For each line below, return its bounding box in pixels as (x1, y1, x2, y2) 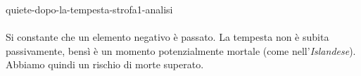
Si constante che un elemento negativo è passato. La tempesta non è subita (6, 30, 329, 44)
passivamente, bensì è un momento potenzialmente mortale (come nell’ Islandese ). (6, 43, 356, 58)
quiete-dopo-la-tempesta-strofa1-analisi (6, 2, 173, 16)
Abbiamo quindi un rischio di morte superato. (6, 57, 204, 72)
